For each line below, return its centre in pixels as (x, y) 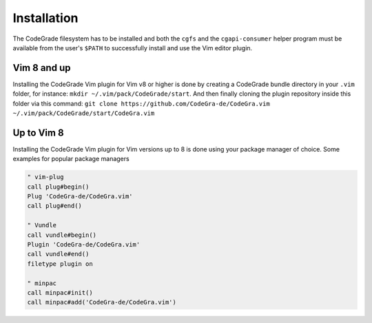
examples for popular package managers (71, 159)
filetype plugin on (60, 264)
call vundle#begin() (62, 235)
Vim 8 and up (42, 68)
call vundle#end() (58, 254)
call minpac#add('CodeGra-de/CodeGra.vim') (102, 302)
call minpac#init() (60, 292)
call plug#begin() (58, 187)
